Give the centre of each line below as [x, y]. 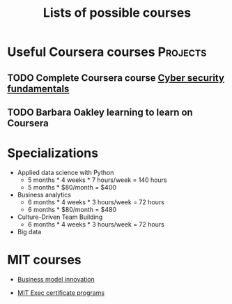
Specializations [53, 153]
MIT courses [44, 260]
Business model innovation [56, 279]
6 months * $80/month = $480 [72, 209]
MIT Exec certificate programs [61, 292]
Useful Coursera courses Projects [107, 52]
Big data [29, 231]
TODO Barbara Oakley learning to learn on [100, 112]
